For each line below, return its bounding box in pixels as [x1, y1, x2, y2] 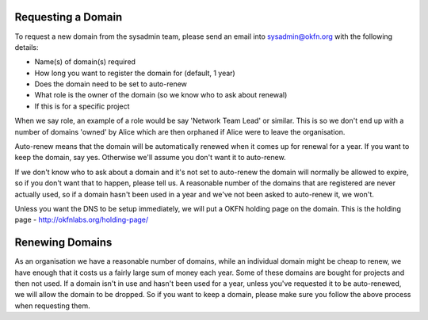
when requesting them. [14, 301, 90, 310]
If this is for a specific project [34, 101, 130, 111]
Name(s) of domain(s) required [34, 57, 136, 67]
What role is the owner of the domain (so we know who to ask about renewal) [34, 90, 288, 100]
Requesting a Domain [14, 10, 123, 24]
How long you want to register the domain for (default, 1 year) [34, 68, 235, 78]
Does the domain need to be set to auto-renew [34, 79, 188, 89]
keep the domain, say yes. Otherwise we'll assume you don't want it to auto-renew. [14, 153, 286, 162]
